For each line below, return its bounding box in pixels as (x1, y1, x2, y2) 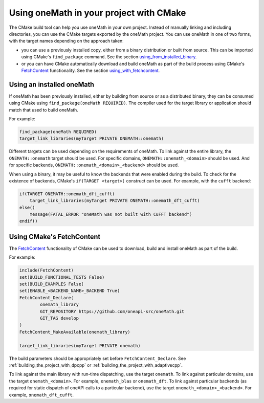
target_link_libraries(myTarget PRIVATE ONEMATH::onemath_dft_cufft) (29, 198, 200, 203)
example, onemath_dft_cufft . (9, 392, 74, 398)
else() (19, 204, 35, 210)
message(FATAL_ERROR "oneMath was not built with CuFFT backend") (29, 212, 193, 217)
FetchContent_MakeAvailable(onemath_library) (19, 329, 131, 335)
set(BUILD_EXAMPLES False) (19, 281, 84, 287)
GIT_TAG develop (40, 315, 79, 321)
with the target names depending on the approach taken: (9, 38, 124, 44)
